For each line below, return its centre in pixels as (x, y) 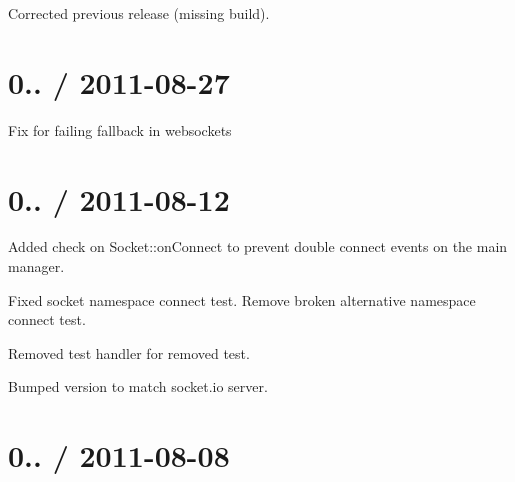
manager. (36, 266)
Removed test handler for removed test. (129, 352)
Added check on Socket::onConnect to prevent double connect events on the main (258, 246)
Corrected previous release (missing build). (139, 13)
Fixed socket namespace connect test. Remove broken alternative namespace (242, 299)
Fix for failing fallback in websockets (120, 129)
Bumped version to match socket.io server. (138, 386)
